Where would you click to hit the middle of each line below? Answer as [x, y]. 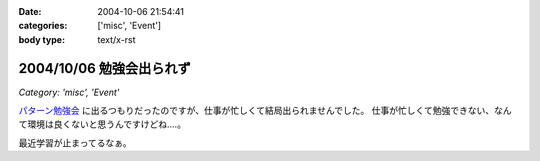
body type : [41, 39]
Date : [30, 11]
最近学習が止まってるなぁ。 [75, 142]
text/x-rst [116, 39]
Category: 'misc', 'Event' [69, 92]
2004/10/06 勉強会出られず [105, 68]
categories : [43, 26]
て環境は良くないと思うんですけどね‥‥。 [102, 124]
